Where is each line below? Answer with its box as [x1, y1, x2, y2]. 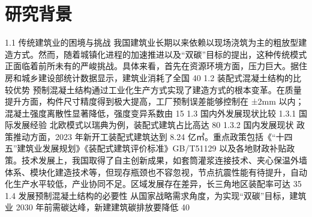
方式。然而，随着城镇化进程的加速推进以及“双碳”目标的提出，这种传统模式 [13, 47, 307, 60]
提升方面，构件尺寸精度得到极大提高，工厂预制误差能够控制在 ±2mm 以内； [5, 95, 304, 108]
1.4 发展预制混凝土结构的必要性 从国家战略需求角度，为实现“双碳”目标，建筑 [5, 189, 307, 201]
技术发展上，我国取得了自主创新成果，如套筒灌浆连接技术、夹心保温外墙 [21, 154, 307, 167]
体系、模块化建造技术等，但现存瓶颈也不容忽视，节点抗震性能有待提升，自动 [5, 165, 307, 178]
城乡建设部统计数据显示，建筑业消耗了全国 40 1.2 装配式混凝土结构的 [21, 71, 293, 84]
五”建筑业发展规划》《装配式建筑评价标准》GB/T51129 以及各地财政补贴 [5, 142, 287, 154]
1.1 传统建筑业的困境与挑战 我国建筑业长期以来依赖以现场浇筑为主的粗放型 [5, 36, 299, 49]
